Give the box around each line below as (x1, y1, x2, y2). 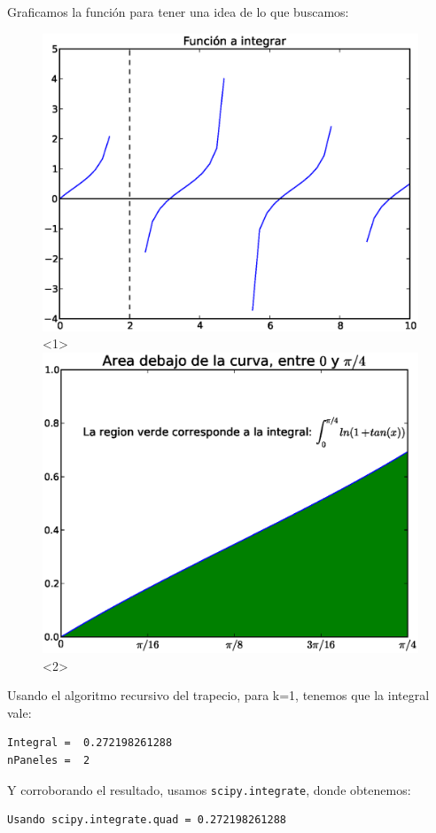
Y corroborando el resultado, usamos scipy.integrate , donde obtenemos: (7, 780, 411, 798)
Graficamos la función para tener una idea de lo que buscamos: (7, 3, 349, 20)
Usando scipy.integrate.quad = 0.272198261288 (7, 814, 286, 827)
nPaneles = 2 (7, 754, 90, 767)
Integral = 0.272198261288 (7, 736, 173, 750)
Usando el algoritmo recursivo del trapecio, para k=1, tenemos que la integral (7, 686, 430, 705)
